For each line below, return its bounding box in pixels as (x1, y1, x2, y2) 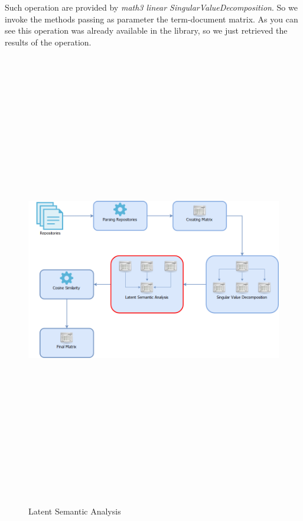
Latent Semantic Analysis (28, 504, 121, 517)
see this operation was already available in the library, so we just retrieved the (5, 24, 288, 37)
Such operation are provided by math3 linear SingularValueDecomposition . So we (5, 1, 298, 13)
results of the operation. (5, 35, 92, 48)
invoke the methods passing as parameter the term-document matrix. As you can (5, 12, 298, 25)
